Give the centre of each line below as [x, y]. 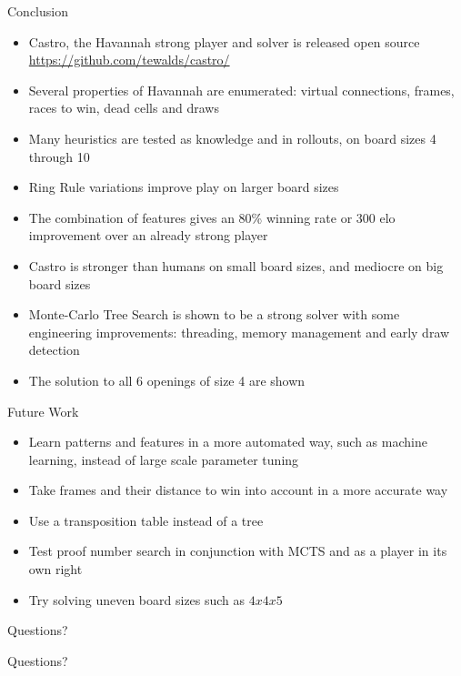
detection [54, 350]
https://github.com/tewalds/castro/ [129, 60]
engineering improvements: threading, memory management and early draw [239, 332]
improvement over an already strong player [148, 235]
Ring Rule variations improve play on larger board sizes [184, 187]
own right [55, 569]
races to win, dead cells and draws [124, 108]
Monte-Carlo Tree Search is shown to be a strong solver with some [214, 314]
